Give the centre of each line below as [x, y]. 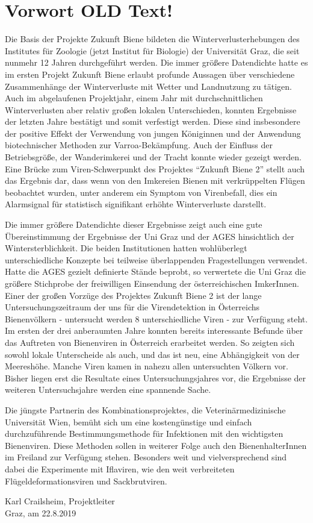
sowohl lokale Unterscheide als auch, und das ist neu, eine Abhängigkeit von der [152, 354]
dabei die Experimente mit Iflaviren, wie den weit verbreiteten [120, 468]
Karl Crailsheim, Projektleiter [60, 501]
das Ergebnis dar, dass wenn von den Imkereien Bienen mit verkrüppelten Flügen [155, 180]
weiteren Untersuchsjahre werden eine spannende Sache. [108, 390]
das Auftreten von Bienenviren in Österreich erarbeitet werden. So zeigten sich [150, 342]
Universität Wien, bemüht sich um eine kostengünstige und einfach [129, 421]
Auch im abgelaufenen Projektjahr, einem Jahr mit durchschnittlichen [134, 98]
